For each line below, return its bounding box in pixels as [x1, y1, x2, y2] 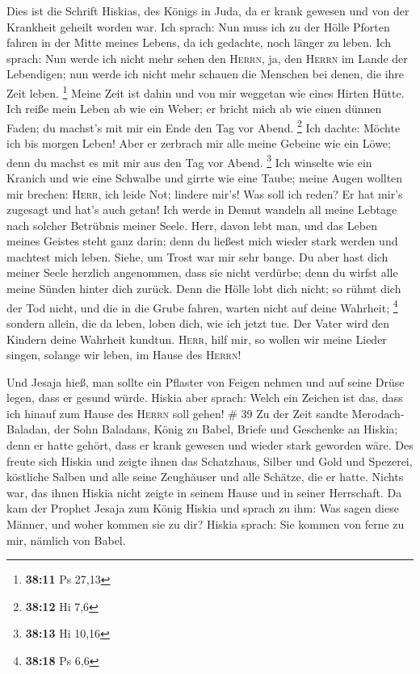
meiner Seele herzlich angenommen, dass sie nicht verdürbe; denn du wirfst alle [6, 264, 398, 281]
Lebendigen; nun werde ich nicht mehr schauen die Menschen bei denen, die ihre [6, 65, 405, 82]
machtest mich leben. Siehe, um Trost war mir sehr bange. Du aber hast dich [6, 248, 388, 265]
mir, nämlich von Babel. [6, 531, 126, 548]
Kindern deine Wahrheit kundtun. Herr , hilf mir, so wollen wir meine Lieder [6, 330, 387, 347]
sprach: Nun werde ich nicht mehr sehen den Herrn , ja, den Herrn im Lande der [6, 49, 408, 66]
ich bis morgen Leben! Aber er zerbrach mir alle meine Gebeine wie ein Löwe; [6, 135, 391, 152]
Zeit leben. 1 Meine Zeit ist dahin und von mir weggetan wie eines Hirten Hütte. [6, 82, 405, 101]
